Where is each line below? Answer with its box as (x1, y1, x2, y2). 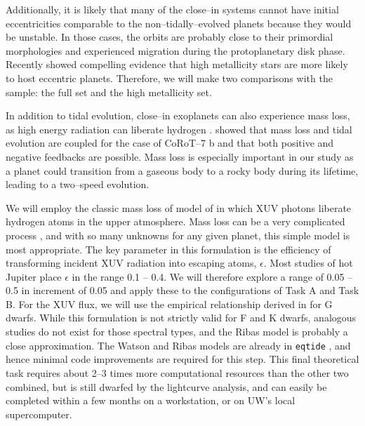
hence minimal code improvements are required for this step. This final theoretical (6, 352, 359, 366)
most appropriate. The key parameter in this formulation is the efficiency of (6, 241, 331, 256)
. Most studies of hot (263, 255, 353, 270)
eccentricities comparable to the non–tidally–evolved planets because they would (6, 15, 352, 30)
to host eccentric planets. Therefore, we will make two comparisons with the (6, 70, 333, 85)
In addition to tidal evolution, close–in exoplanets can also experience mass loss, (6, 108, 350, 123)
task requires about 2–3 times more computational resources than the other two (6, 365, 349, 380)
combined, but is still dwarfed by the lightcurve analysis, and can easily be (6, 379, 327, 394)
